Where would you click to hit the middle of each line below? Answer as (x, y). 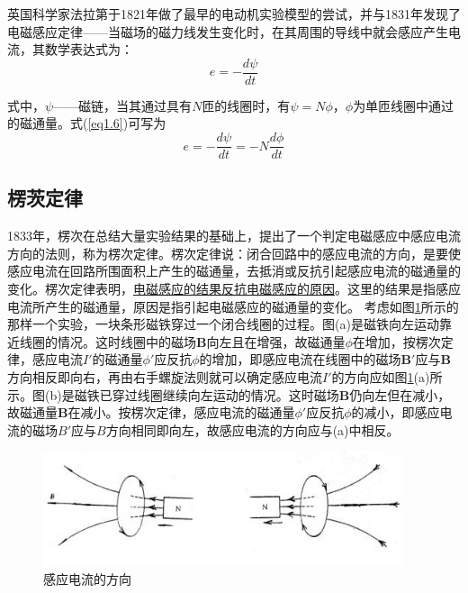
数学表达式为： (89, 49)
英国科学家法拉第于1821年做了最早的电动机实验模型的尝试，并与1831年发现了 (234, 14)
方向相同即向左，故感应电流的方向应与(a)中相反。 (252, 429)
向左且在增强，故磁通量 (276, 341)
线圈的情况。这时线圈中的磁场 (108, 341)
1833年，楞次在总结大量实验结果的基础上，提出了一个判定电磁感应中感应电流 (234, 236)
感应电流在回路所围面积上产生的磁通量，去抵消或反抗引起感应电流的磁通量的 (234, 271)
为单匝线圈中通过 (404, 105)
